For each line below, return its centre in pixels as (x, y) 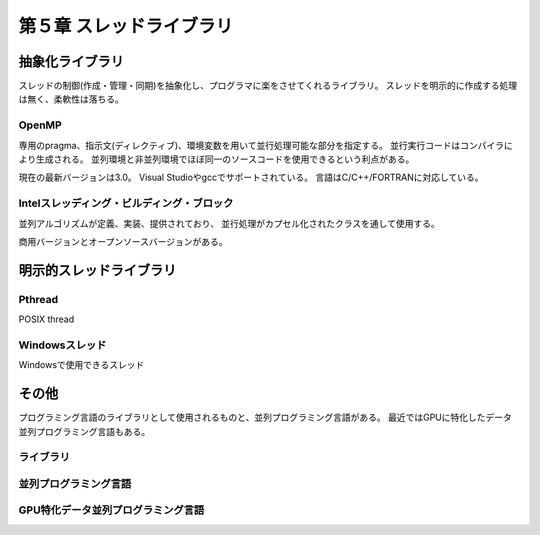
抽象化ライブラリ (71, 61)
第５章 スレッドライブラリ (126, 26)
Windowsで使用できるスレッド (81, 365)
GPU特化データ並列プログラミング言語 (111, 510)
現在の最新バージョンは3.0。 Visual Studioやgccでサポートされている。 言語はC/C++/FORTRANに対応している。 (251, 177)
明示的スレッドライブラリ (97, 270)
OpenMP (40, 125)
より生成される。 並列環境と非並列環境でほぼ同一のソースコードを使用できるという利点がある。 (216, 159)
